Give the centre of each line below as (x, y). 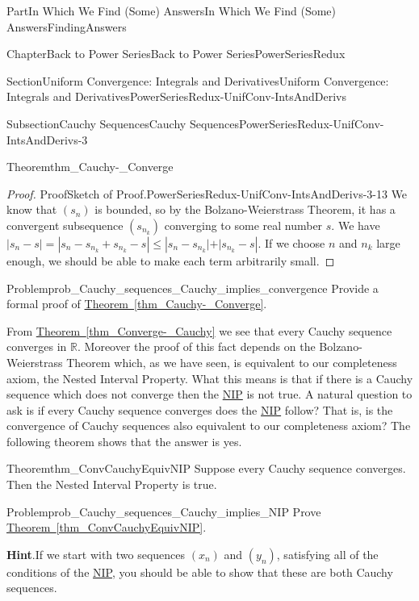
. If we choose (291, 242)
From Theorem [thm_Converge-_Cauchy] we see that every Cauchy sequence (199, 330)
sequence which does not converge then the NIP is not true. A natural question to (209, 394)
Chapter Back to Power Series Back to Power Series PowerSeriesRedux (176, 54)
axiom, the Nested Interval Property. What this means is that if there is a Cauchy (210, 378)
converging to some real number (243, 225)
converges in (37, 346)
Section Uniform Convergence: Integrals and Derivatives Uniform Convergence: (198, 80)
